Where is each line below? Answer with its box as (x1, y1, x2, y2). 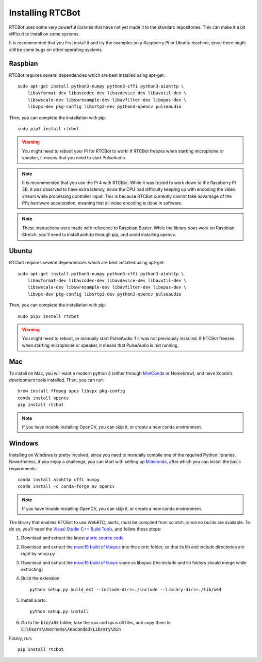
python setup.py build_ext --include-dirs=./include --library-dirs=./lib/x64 (30, 587, 222, 592)
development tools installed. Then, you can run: (9, 377, 104, 383)
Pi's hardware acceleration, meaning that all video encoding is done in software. (22, 200, 182, 206)
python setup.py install (30, 609, 89, 614)
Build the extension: (21, 576, 61, 581)
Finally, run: (9, 635, 33, 641)
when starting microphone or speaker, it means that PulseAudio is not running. (22, 342, 179, 348)
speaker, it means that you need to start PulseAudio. (22, 155, 127, 161)
